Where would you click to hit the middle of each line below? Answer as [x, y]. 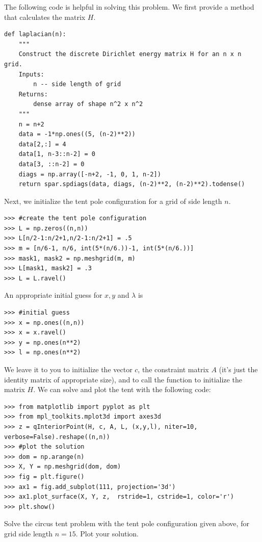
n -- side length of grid [77, 84]
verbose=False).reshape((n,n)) [57, 437]
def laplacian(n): [35, 34]
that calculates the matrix [45, 17]
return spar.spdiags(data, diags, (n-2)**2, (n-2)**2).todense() [132, 184]
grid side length [29, 533]
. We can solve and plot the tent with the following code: [122, 389]
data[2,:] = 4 [42, 144]
